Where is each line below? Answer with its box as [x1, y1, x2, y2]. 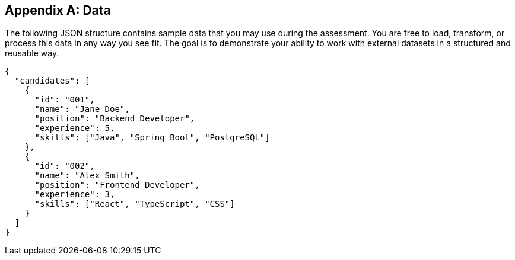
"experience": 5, [34, 123, 115, 133]
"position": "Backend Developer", [34, 114, 195, 124]
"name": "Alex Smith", [34, 171, 140, 181]
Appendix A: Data [5, 3, 111, 18]
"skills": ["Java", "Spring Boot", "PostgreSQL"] [34, 133, 270, 143]
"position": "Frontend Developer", [34, 180, 200, 190]
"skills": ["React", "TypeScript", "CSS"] [34, 199, 235, 209]
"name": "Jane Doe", [34, 104, 130, 114]
